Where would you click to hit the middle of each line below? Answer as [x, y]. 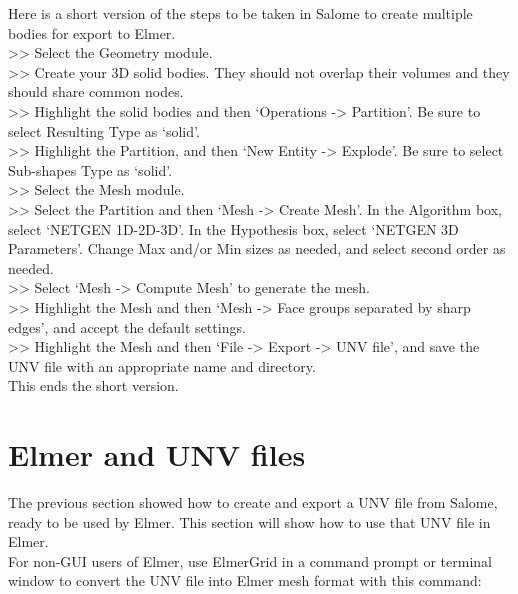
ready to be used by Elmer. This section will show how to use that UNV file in [249, 521]
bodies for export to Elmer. [92, 32]
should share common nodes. [96, 91]
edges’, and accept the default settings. [127, 326]
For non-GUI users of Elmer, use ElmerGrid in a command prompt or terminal [250, 560]
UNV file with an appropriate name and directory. [162, 365]
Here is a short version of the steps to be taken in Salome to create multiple [240, 13]
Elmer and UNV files [157, 454]
